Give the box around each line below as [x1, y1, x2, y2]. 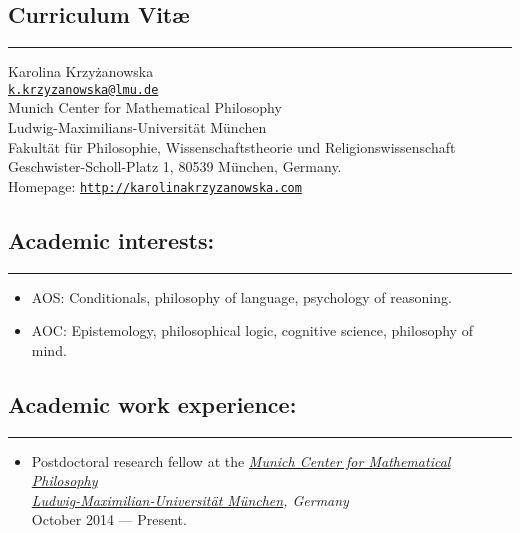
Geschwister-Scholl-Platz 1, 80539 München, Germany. [8, 156, 342, 177]
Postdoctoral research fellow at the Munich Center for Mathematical [31, 450, 451, 471]
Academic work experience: [8, 388, 297, 419]
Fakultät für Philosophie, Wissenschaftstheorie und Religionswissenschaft [8, 136, 456, 157]
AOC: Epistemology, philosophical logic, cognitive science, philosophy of [31, 320, 473, 341]
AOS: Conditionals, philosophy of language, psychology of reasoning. [31, 286, 452, 307]
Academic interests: [8, 224, 215, 255]
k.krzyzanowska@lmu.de [8, 82, 159, 97]
